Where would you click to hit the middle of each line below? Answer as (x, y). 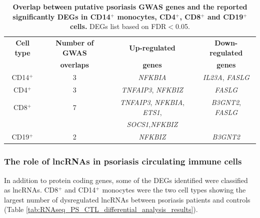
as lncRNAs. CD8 (31, 190)
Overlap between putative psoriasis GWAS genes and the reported (130, 6)
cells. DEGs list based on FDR (118, 26)
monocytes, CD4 (146, 16)
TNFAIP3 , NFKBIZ (152, 90)
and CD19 (225, 16)
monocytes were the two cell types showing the (174, 190)
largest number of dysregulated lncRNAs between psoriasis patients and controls (127, 199)
